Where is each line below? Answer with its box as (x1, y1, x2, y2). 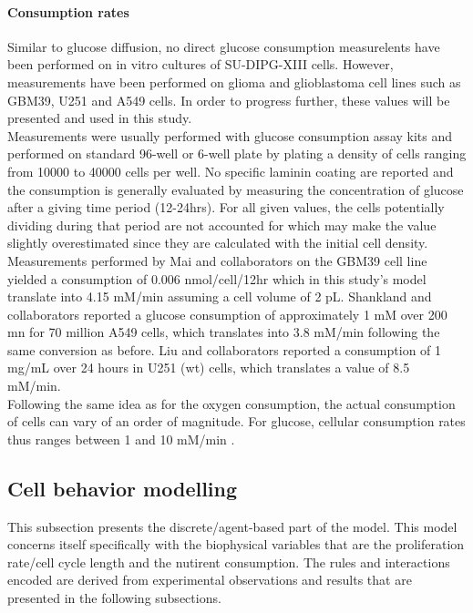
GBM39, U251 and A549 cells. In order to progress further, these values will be (7, 90, 450, 109)
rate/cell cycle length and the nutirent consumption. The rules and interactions (7, 552, 450, 571)
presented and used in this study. (7, 108, 192, 128)
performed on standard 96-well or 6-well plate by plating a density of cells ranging (7, 144, 467, 163)
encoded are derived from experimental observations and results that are (7, 570, 412, 589)
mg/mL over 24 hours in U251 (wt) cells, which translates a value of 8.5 (7, 358, 410, 377)
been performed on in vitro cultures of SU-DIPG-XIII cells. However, (7, 55, 394, 74)
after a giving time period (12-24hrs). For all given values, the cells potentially (7, 198, 445, 217)
